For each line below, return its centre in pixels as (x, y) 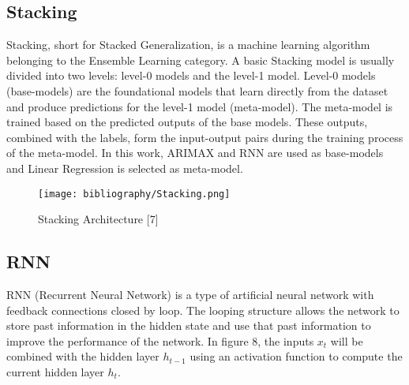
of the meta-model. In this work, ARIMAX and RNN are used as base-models (195, 153)
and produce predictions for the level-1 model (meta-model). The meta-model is (200, 106)
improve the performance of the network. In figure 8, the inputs (160, 340)
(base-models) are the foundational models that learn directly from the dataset (197, 90)
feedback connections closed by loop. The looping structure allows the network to (203, 310)
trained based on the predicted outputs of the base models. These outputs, (187, 122)
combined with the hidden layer (83, 356)
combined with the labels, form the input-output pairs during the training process (205, 137)
